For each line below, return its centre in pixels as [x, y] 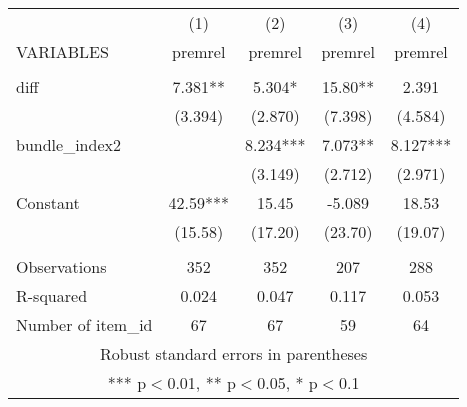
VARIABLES [62, 51]
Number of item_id [84, 324]
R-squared [52, 295]
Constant [48, 202]
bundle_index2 [68, 144]
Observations [61, 266]
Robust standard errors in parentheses [234, 353]
